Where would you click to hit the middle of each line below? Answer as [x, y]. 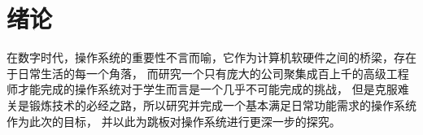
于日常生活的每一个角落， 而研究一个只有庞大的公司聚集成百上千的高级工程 [208, 73]
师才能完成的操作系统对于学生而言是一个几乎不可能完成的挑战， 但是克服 [202, 89]
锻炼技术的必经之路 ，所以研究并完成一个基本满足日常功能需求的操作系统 [222, 105]
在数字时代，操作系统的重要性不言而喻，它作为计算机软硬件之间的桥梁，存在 [211, 57]
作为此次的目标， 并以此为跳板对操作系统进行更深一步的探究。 [174, 121]
